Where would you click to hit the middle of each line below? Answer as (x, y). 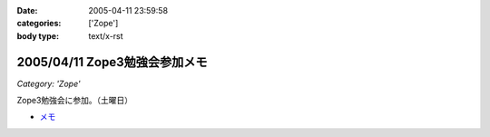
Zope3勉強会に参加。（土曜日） (75, 101)
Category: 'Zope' (49, 83)
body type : (38, 35)
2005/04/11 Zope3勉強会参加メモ (112, 62)
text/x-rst (106, 35)
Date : (27, 10)
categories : (39, 24)
